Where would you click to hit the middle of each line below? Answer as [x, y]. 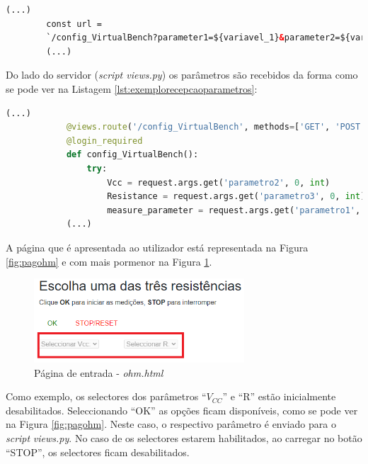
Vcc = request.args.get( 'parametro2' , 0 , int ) [219, 182]
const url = [74, 24]
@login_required [104, 141]
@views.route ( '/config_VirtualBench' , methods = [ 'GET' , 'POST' [216, 127]
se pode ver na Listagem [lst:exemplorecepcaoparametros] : [132, 88]
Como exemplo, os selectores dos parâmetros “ [106, 396]
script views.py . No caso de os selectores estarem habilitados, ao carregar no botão [184, 438]
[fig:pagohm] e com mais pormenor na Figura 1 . [109, 261]
